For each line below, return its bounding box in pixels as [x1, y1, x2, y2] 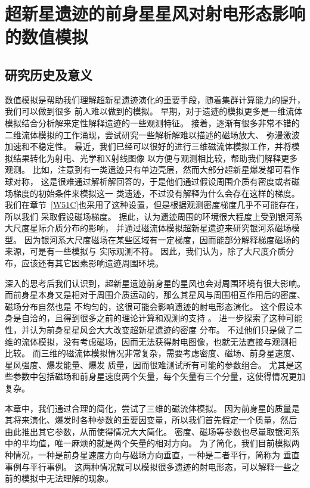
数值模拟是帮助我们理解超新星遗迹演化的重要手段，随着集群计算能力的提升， [5, 93, 305, 105]
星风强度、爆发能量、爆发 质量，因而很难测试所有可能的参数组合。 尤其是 [5, 358, 294, 371]
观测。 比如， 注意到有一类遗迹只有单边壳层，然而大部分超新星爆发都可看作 [5, 163, 300, 176]
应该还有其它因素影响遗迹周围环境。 [21, 257, 163, 269]
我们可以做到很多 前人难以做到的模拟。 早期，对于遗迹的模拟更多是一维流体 [5, 105, 303, 117]
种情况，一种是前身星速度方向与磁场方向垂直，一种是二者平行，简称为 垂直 [5, 448, 300, 461]
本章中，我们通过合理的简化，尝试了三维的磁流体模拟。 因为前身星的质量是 [5, 402, 300, 414]
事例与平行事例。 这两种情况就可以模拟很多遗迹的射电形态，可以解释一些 [5, 460, 292, 473]
